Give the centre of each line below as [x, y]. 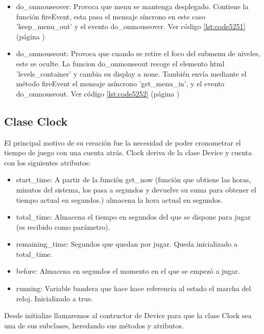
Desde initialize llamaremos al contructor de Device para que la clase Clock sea [128, 315]
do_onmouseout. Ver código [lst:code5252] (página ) [98, 93]
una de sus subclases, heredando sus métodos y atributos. [94, 325]
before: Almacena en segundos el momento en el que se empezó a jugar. [128, 271]
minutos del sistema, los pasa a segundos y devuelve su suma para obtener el [136, 189]
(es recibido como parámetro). [63, 226]
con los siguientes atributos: [47, 162]
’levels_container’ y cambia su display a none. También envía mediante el [131, 73]
